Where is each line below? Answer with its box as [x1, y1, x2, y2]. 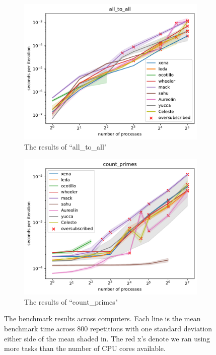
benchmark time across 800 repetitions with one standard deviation [4, 323, 212, 333]
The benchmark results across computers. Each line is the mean [4, 313, 201, 324]
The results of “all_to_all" [24, 141, 107, 152]
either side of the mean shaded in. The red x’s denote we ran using [4, 333, 210, 343]
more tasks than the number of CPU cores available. [4, 343, 166, 353]
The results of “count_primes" [24, 296, 118, 307]
